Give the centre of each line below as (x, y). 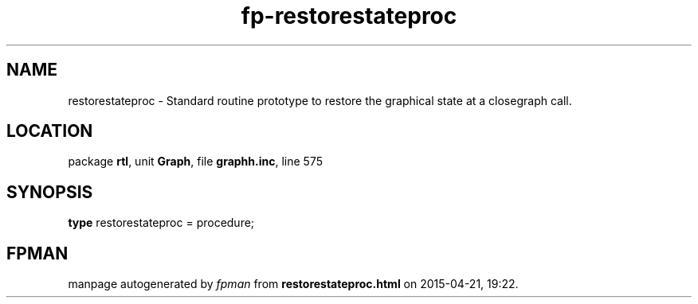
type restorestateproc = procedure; (161, 223)
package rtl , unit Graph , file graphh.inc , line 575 (196, 162)
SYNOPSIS (50, 192)
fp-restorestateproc (349, 16)
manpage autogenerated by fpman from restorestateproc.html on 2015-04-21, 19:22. (293, 284)
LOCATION (50, 131)
